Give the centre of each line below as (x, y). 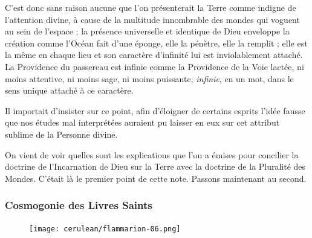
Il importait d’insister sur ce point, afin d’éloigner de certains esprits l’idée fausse (155, 110)
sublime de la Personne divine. (61, 134)
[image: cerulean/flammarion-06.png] (105, 229)
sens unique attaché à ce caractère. (69, 90)
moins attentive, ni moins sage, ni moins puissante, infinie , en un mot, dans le (149, 78)
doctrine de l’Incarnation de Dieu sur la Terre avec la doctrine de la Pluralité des (155, 166)
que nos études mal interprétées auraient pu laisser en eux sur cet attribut (142, 122)
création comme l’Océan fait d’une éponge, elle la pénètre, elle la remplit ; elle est (156, 43)
